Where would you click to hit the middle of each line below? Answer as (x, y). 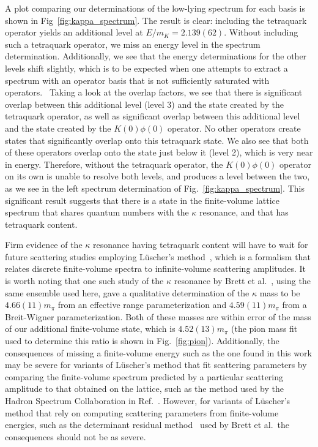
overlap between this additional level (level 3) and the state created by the (144, 104)
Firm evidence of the (44, 245)
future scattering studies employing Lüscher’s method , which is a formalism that (158, 256)
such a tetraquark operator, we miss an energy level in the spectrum (133, 44)
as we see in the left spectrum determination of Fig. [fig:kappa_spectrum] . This (155, 188)
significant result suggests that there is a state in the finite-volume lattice (142, 200)
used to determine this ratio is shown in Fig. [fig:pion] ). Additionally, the (142, 341)
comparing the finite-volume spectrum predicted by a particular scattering (144, 376)
